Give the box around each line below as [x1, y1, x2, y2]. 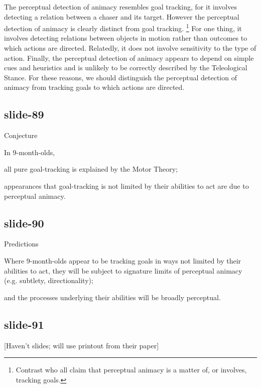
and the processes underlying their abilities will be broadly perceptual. [4, 292, 221, 302]
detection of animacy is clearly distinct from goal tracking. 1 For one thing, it [4, 22, 242, 33]
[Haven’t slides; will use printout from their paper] [4, 340, 159, 350]
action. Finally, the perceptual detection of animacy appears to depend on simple [4, 52, 254, 63]
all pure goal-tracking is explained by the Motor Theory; [4, 164, 178, 174]
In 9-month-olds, [4, 147, 55, 157]
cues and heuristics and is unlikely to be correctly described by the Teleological [4, 62, 247, 73]
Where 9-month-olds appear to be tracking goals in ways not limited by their [4, 255, 241, 266]
